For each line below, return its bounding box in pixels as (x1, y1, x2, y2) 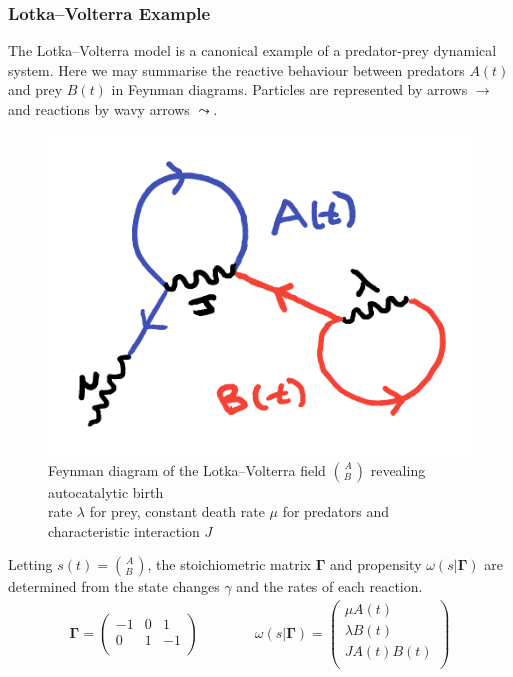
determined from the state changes (8, 576, 220, 597)
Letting (8, 554, 53, 575)
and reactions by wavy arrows (8, 99, 190, 119)
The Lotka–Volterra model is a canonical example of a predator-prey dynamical (8, 40, 497, 61)
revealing (370, 459, 426, 480)
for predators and (282, 501, 390, 522)
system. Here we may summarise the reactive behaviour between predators (8, 59, 465, 80)
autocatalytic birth (48, 481, 164, 502)
